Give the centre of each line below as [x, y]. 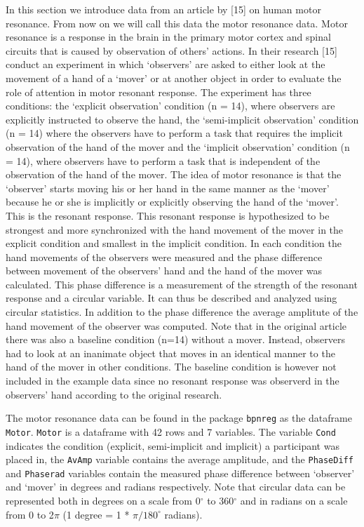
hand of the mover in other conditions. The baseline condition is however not [171, 367]
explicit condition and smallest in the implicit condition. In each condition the [174, 243]
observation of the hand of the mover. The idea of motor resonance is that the [174, 174]
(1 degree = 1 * [96, 514]
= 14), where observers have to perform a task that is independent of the [163, 160]
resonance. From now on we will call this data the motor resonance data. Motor [177, 23]
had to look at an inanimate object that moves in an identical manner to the [170, 353]
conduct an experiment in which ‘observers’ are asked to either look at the [166, 64]
